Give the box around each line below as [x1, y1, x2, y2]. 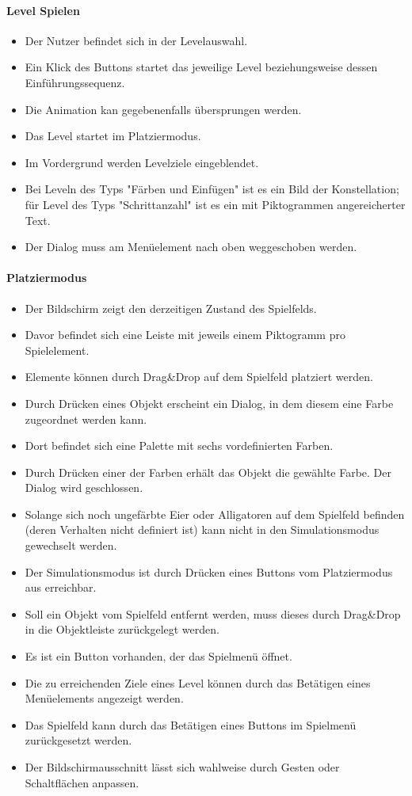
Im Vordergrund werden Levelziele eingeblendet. [25, 154, 259, 170]
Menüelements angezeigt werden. [25, 690, 184, 706]
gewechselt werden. [25, 537, 117, 554]
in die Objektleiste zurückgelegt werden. [25, 621, 219, 638]
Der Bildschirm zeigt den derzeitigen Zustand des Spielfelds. [25, 299, 317, 316]
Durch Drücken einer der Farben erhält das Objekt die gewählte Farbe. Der [25, 463, 392, 480]
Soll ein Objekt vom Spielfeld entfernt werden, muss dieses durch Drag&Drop [25, 605, 401, 622]
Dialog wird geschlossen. [25, 479, 143, 496]
